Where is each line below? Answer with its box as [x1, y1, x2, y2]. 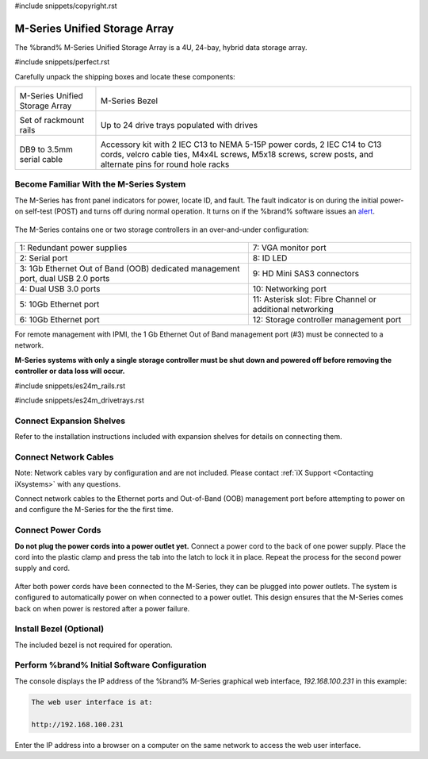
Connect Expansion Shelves [14, 415, 126, 426]
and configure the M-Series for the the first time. [14, 505, 174, 514]
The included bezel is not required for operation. [14, 640, 173, 649]
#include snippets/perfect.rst [14, 57, 110, 67]
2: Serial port [19, 252, 68, 264]
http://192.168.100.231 [31, 719, 124, 729]
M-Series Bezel [100, 95, 159, 106]
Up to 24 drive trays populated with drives [100, 120, 258, 131]
